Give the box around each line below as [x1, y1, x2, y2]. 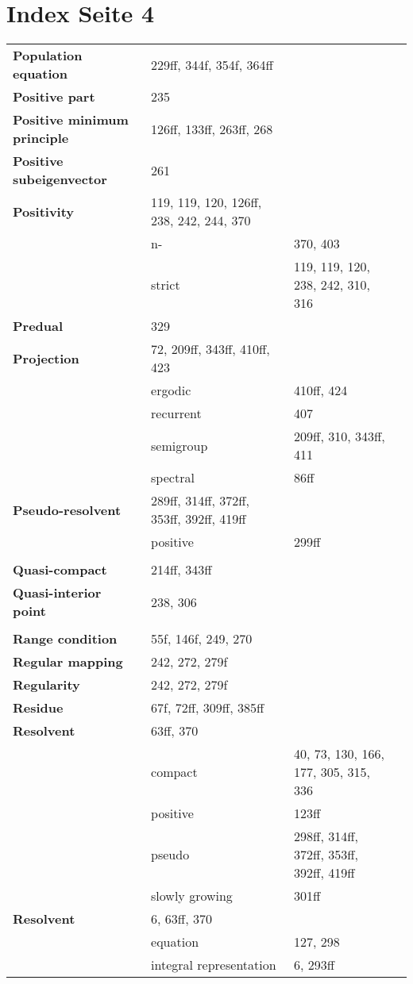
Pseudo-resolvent [13, 500, 122, 519]
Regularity [13, 675, 80, 694]
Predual [13, 317, 64, 336]
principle [13, 129, 69, 148]
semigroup [151, 436, 208, 455]
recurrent [151, 404, 202, 423]
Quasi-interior [13, 583, 102, 602]
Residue [13, 698, 64, 717]
